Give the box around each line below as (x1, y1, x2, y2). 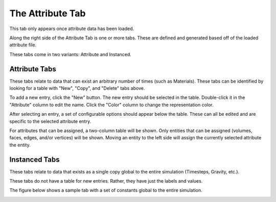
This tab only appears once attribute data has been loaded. (9, 26, 134, 32)
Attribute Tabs (9, 64, 56, 73)
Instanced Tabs (9, 155, 60, 164)
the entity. (9, 142, 31, 148)
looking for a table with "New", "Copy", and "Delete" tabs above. (9, 85, 145, 91)
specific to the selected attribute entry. (9, 118, 91, 124)
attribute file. (9, 42, 37, 48)
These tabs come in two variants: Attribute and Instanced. (9, 51, 131, 57)
